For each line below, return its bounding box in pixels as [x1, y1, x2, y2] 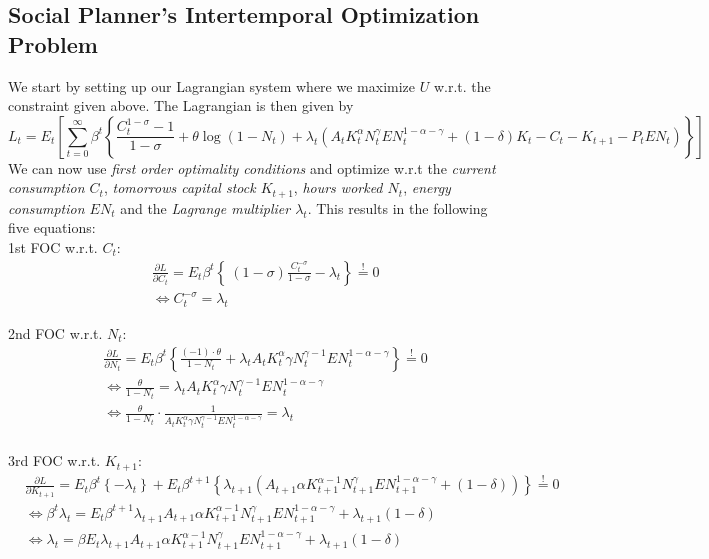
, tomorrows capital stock [103, 177, 256, 198]
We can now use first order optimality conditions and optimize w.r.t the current [8, 157, 496, 178]
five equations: [8, 217, 96, 238]
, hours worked [293, 177, 383, 198]
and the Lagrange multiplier [120, 197, 291, 218]
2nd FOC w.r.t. [8, 322, 103, 343]
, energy [403, 177, 451, 198]
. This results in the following [307, 197, 488, 218]
